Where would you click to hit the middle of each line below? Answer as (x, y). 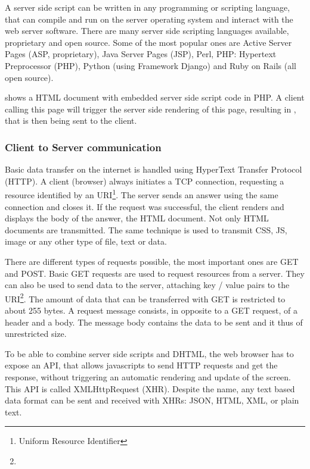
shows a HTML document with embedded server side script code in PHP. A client (155, 97)
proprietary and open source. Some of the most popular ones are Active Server (148, 42)
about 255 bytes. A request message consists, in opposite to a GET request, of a (151, 310)
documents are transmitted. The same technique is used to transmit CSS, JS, (146, 229)
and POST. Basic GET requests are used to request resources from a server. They (155, 273)
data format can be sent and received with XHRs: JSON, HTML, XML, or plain (152, 400)
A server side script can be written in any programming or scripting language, (148, 7)
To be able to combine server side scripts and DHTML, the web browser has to (149, 353)
